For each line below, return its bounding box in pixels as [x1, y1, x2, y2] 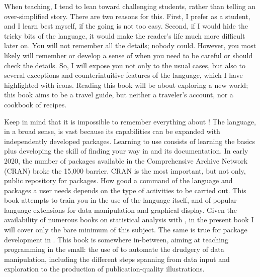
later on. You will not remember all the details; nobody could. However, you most [4, 40, 256, 51]
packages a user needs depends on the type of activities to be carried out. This [4, 185, 246, 195]
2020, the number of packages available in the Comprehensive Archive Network [4, 155, 248, 166]
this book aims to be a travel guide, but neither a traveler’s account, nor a [4, 89, 233, 100]
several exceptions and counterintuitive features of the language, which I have [4, 70, 243, 80]
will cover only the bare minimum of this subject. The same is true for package [4, 224, 247, 235]
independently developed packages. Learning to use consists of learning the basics [4, 135, 255, 146]
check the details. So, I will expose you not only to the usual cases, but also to [4, 60, 245, 70]
